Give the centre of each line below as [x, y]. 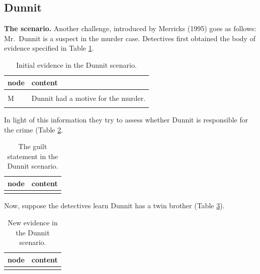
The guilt [33, 146]
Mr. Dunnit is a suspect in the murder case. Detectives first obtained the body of [130, 38]
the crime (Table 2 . [34, 129]
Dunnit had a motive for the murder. [89, 98]
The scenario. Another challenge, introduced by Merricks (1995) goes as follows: [130, 28]
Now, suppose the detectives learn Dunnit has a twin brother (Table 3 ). [114, 205]
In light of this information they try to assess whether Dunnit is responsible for [126, 120]
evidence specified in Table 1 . [49, 48]
